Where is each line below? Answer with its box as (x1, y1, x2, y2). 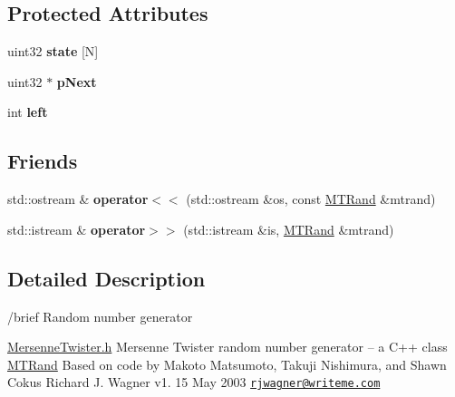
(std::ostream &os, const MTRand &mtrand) (186, 189, 436, 208)
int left (7, 102, 48, 121)
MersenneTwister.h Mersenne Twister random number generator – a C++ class (7, 337, 448, 356)
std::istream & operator (7, 219, 146, 238)
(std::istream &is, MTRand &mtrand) (183, 219, 394, 238)
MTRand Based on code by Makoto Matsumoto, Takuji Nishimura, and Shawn (7, 354, 447, 373)
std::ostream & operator (7, 189, 149, 208)
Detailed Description (7, 264, 206, 292)
